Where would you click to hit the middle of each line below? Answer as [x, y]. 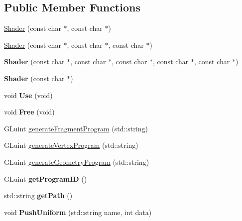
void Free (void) [29, 112]
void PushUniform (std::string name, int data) [78, 212]
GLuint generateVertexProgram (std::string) [71, 145]
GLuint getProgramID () [46, 178]
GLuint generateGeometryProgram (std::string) [77, 162]
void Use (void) [28, 95]
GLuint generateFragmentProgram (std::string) [76, 128]
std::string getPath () [38, 195]
